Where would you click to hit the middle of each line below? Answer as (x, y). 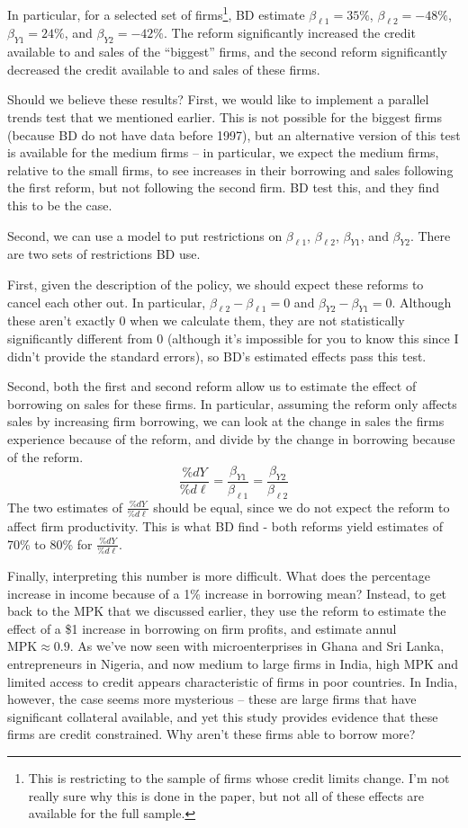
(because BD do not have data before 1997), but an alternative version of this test (234, 134)
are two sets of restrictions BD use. (104, 254)
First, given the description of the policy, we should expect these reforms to (216, 284)
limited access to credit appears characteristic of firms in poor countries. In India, (233, 681)
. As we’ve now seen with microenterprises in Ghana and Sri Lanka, (257, 646)
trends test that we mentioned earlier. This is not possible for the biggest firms (225, 117)
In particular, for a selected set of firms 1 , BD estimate (156, 13)
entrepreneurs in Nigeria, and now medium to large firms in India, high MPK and (233, 663)
